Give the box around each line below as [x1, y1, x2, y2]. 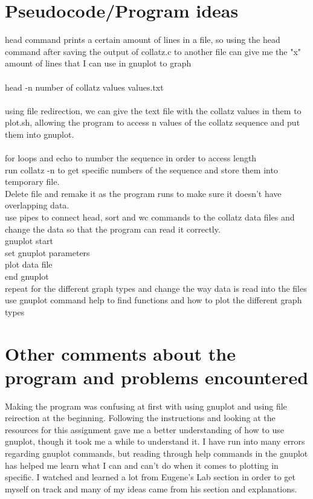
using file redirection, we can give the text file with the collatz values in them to [5, 104, 302, 117]
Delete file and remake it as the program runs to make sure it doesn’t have [5, 187, 282, 199]
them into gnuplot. [5, 127, 74, 140]
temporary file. [5, 175, 60, 188]
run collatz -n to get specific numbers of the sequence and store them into [5, 163, 278, 176]
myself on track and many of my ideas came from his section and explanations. [5, 482, 297, 495]
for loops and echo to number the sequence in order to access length [5, 152, 257, 164]
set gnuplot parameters [5, 246, 90, 259]
